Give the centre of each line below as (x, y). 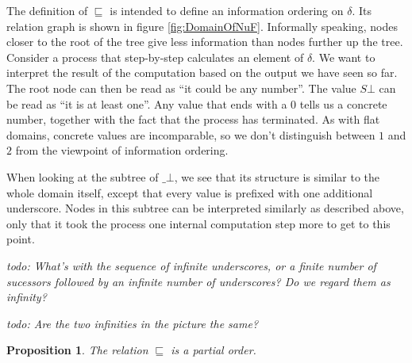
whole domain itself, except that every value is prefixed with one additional (190, 192)
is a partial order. (214, 350)
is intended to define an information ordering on (227, 10)
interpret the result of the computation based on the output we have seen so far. (202, 73)
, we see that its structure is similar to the (277, 176)
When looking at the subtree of (83, 176)
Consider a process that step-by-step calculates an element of (155, 57)
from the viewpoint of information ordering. (122, 150)
